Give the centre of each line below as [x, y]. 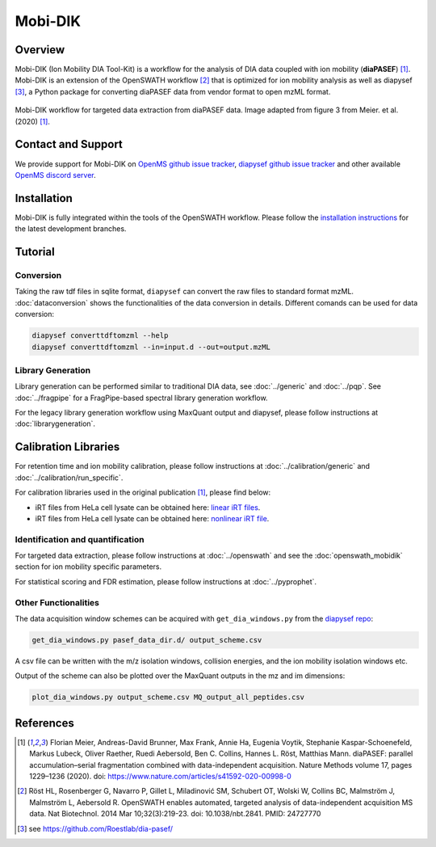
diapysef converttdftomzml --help [100, 336]
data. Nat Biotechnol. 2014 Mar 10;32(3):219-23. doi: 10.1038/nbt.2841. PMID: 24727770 [175, 814]
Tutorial [35, 252]
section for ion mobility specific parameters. [88, 567]
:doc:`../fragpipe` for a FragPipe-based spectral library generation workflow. [141, 398]
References [44, 723]
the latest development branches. [71, 229]
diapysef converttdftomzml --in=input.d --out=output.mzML [151, 347]
